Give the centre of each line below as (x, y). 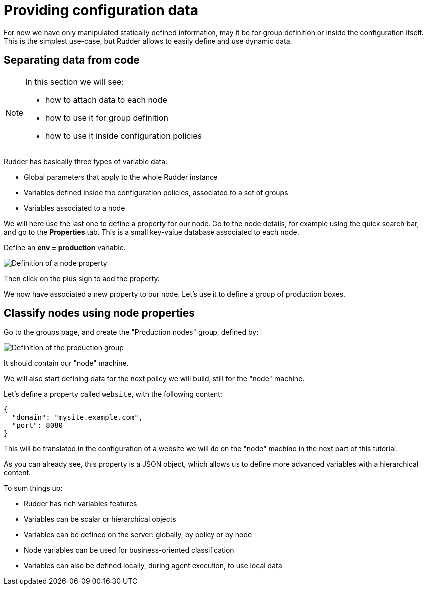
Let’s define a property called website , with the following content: (113, 394)
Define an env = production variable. (65, 247)
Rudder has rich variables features (81, 504)
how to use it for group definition (107, 118)
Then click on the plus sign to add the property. (82, 278)
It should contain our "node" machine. (66, 363)
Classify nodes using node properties (100, 313)
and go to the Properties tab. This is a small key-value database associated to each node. (152, 232)
